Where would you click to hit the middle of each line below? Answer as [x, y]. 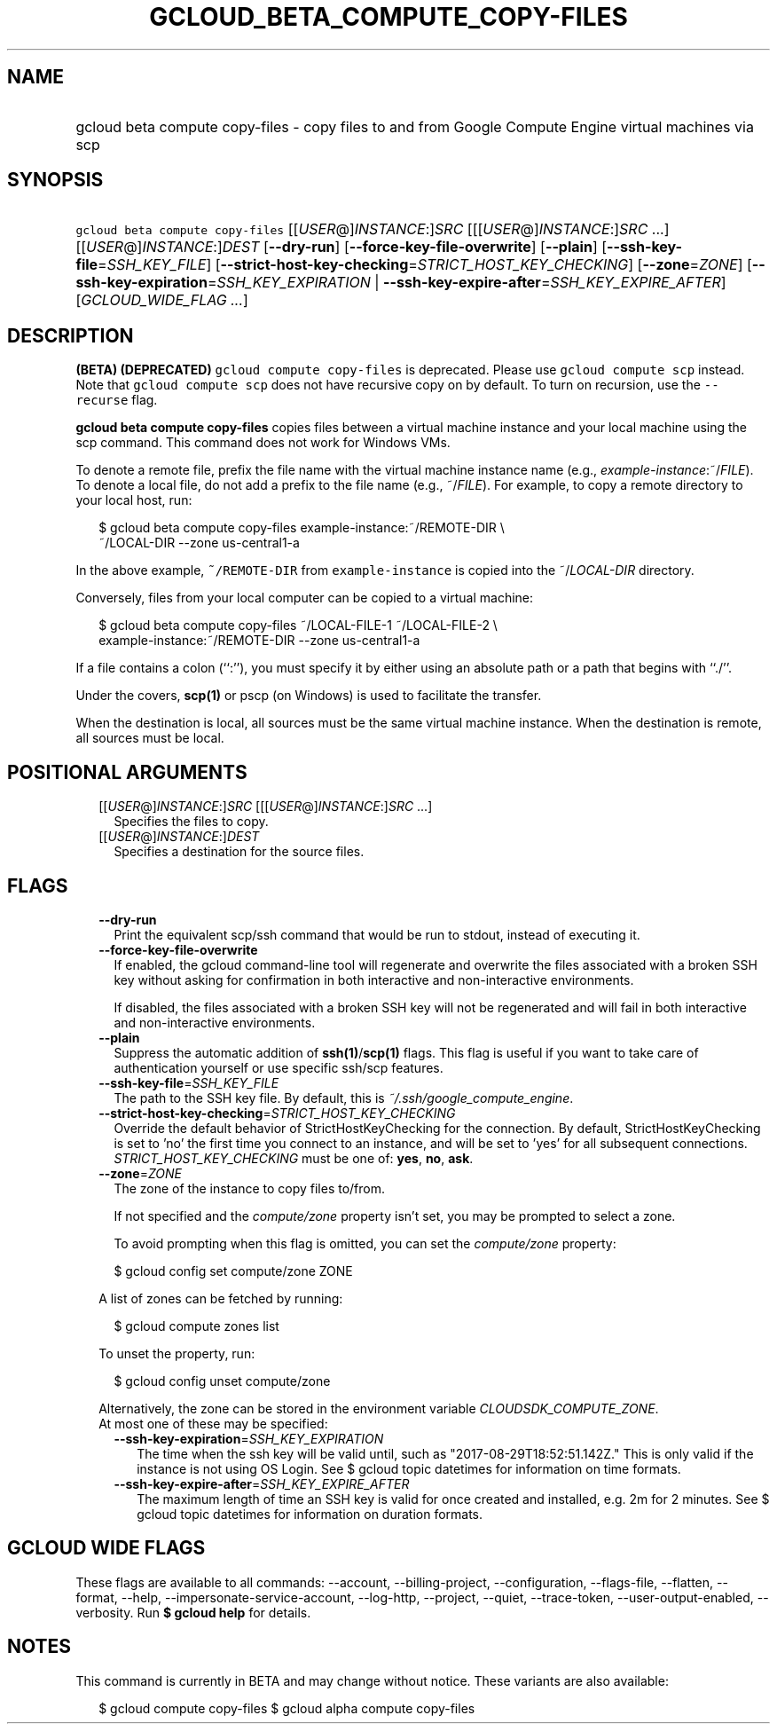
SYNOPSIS [55, 180]
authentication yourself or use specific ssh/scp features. [279, 1067]
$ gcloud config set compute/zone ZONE [233, 1271]
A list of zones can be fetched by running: [221, 1298]
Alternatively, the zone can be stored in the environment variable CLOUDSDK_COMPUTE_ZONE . [379, 1408]
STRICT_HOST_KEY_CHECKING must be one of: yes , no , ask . [294, 1158]
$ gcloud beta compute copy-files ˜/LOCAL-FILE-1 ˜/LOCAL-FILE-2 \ [298, 626]
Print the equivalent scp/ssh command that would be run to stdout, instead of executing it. [377, 934]
